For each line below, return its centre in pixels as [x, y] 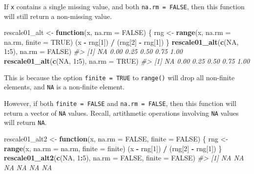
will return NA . [25, 122]
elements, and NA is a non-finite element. [64, 87]
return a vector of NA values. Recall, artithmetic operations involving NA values [121, 113]
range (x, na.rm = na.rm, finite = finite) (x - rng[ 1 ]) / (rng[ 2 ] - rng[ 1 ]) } [113, 148]
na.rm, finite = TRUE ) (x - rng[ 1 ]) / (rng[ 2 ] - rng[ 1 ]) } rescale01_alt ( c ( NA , [121, 42]
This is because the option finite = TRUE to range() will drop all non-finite [119, 77]
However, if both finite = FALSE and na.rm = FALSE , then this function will [120, 103]
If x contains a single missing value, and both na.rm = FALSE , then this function [124, 6]
